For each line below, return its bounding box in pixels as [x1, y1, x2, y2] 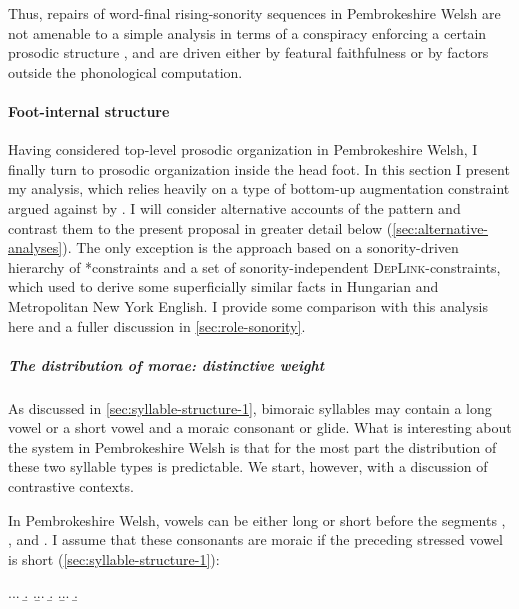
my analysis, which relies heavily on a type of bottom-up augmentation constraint [8, 178, 510, 199]
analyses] [8, 237, 63, 258]
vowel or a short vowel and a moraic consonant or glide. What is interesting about [8, 417, 512, 438]
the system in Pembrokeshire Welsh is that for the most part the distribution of [8, 436, 497, 457]
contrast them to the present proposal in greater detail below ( [8, 217, 393, 238]
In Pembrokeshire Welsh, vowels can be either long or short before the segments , [8, 509, 506, 530]
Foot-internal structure [8, 100, 170, 121]
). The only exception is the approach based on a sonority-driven [62, 237, 459, 258]
